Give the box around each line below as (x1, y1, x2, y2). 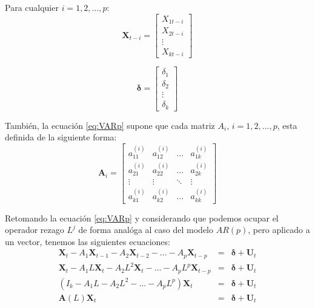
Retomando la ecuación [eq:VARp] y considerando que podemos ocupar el (5, 211, 279, 224)
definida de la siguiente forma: (5, 131, 117, 143)
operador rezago (5, 223, 64, 236)
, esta (277, 119, 297, 131)
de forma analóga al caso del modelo (78, 223, 213, 236)
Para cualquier (5, 1, 59, 13)
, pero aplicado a (248, 223, 310, 236)
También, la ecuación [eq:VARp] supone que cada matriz (5, 119, 215, 131)
